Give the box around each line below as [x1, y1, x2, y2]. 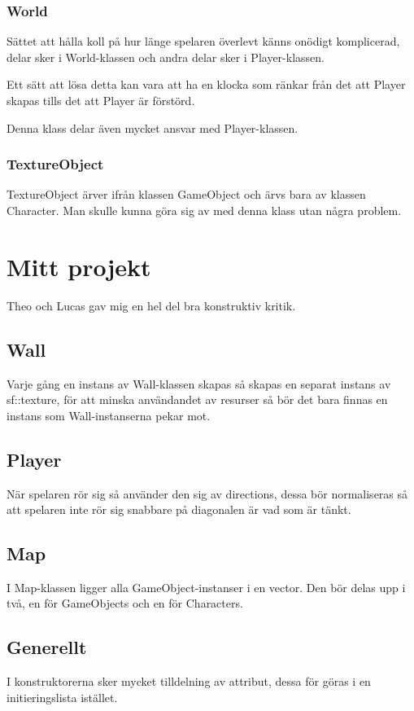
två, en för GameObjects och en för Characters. [7, 595, 243, 612]
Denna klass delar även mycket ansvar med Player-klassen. [7, 119, 299, 136]
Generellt [7, 634, 87, 660]
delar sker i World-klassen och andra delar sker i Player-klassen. [7, 48, 325, 65]
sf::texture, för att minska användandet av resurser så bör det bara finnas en [7, 391, 388, 408]
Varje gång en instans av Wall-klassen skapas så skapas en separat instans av [7, 375, 391, 392]
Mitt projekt [7, 249, 151, 283]
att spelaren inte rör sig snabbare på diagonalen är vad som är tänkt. [7, 501, 351, 518]
